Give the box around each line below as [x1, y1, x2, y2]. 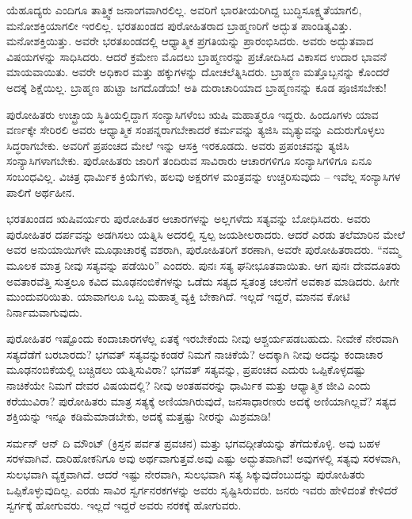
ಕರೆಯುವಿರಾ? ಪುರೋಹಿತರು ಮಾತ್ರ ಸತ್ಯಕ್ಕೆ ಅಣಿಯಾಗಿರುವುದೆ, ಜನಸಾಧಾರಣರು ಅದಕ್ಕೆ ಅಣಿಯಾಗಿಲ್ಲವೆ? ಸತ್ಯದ [6, 392, 397, 409]
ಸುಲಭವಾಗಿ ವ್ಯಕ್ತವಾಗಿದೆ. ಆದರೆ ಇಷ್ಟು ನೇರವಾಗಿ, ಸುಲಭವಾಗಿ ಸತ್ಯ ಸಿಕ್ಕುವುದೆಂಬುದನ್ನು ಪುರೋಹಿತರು [6, 466, 365, 482]
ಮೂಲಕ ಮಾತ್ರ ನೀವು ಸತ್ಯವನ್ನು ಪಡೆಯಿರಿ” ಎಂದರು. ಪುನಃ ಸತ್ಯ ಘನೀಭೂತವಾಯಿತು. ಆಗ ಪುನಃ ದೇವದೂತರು [6, 256, 401, 273]
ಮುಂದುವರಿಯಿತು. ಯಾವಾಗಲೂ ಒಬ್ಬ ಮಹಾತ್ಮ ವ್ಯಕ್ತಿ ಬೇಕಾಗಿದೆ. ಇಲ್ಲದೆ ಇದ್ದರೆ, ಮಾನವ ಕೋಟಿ [6, 288, 350, 305]
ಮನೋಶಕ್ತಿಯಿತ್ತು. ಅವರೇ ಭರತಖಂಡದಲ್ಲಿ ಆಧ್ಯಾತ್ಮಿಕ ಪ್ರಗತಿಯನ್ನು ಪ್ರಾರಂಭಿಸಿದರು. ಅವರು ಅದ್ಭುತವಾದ [6, 33, 374, 49]
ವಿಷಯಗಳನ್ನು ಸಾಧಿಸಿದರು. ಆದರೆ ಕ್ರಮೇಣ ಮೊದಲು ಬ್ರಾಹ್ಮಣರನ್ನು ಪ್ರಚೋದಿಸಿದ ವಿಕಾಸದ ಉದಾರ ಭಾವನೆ [6, 48, 387, 64]
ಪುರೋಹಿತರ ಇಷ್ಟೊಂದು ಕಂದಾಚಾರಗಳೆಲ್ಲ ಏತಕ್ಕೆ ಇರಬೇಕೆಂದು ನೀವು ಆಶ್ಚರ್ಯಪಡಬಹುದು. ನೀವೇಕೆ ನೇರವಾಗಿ [6, 330, 399, 347]
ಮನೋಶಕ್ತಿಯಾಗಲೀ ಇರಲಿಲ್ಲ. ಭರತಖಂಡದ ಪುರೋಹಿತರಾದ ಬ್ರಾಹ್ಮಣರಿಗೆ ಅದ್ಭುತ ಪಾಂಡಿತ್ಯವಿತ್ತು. [6, 17, 353, 33]
